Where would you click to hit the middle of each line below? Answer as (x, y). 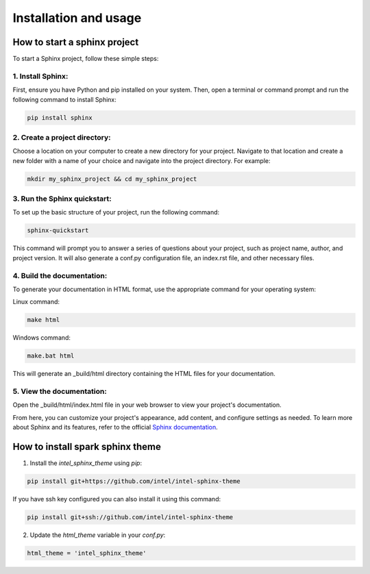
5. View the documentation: (60, 392)
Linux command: (36, 302)
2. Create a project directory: (62, 137)
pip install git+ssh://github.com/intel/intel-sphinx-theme (130, 517)
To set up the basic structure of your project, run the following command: (116, 212)
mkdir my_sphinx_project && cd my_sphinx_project (112, 179)
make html (44, 320)
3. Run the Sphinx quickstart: (62, 199)
